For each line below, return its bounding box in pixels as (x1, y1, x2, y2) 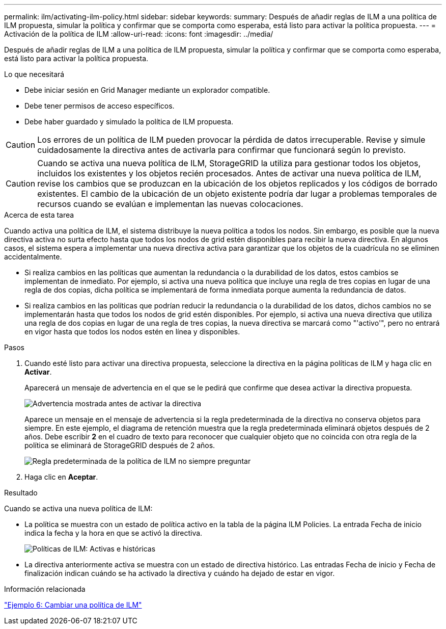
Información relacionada (4, 585, 86, 593)
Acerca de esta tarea (4, 211, 74, 219)
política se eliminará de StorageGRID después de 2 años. (24, 441, 215, 450)
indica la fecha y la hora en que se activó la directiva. (24, 529, 203, 537)
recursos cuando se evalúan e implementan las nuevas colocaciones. (37, 199, 303, 209)
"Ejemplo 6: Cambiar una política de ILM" (4, 600, 142, 609)
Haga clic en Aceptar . (24, 473, 98, 481)
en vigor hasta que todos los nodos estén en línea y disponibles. (24, 327, 240, 336)
